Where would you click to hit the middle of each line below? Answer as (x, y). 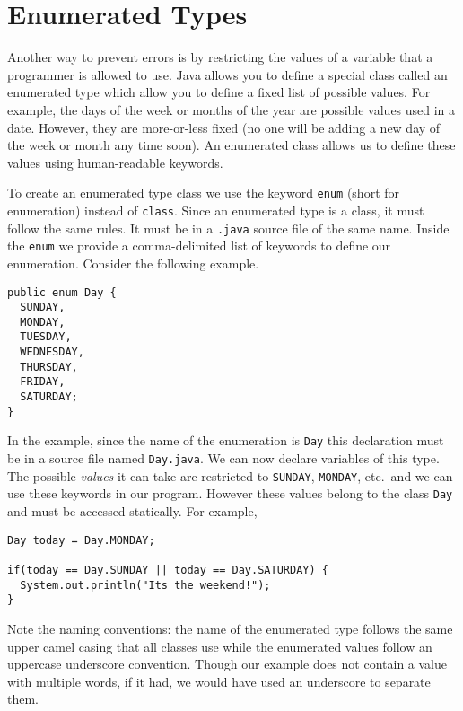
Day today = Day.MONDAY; (81, 540)
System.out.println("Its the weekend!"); (145, 585)
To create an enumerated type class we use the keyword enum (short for (204, 193)
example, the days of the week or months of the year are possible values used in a (231, 109)
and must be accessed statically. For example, (132, 511)
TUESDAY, (46, 337)
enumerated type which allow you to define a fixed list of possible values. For (219, 92)
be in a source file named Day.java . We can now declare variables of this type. (223, 458)
